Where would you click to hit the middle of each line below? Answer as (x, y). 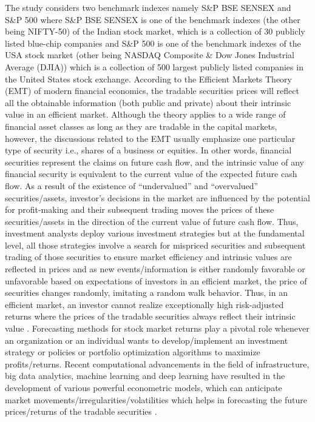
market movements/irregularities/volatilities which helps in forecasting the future (156, 399)
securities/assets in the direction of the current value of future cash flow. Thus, (152, 221)
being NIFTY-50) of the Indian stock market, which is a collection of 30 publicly (155, 31)
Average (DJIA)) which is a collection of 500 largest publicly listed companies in (154, 66)
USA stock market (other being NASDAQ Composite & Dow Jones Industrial (150, 55)
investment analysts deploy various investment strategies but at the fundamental (155, 233)
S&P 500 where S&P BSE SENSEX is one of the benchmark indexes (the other (153, 19)
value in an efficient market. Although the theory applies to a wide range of (145, 114)
